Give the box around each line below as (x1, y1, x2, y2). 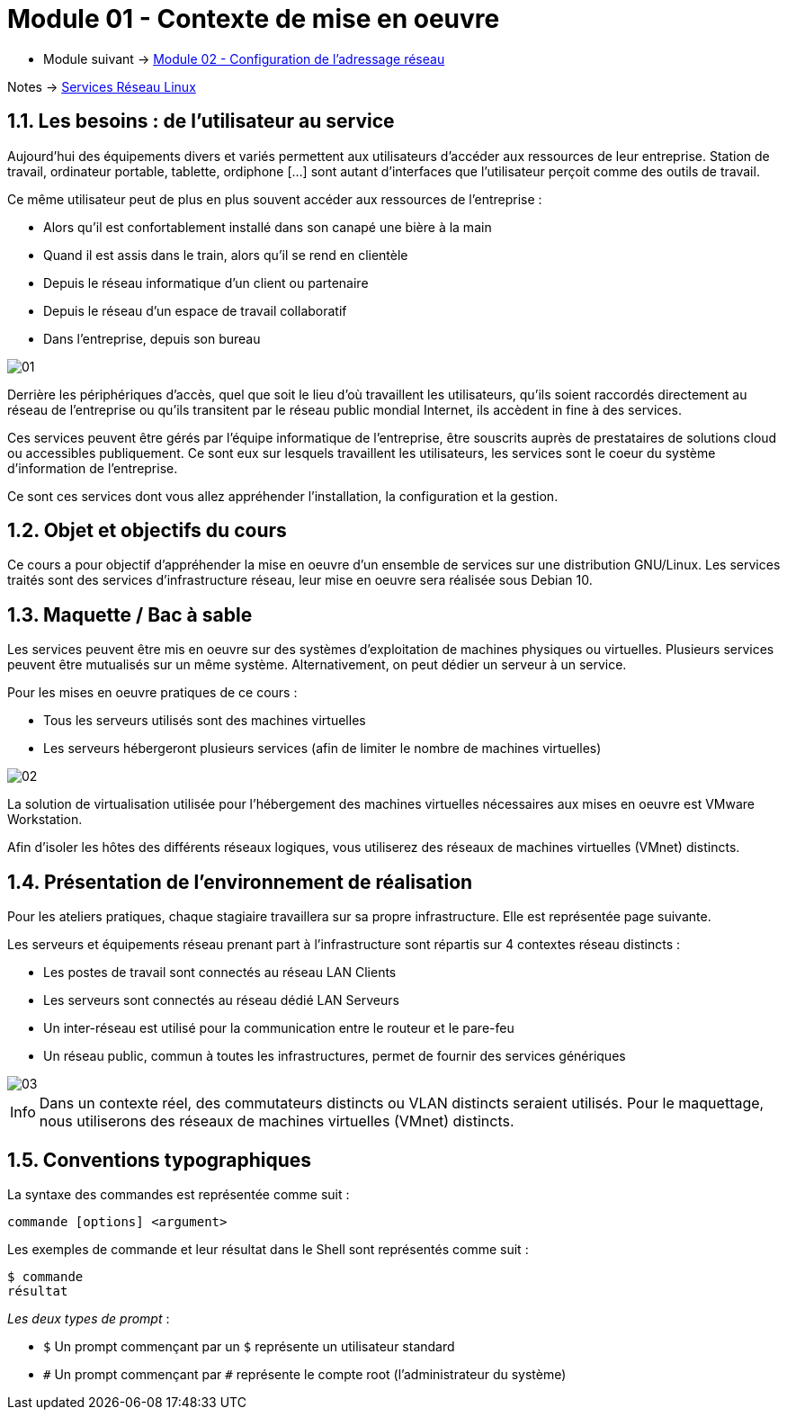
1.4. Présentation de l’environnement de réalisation (7, 870, 473, 893)
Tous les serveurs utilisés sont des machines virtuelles (43, 713, 366, 729)
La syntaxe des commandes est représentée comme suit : (7, 1186, 350, 1202)
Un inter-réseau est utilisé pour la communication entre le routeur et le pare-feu (43, 1020, 514, 1036)
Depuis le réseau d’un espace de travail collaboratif (43, 302, 347, 318)
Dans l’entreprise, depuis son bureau (43, 330, 261, 346)
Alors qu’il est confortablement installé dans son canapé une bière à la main (43, 219, 492, 235)
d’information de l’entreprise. (7, 460, 178, 476)
